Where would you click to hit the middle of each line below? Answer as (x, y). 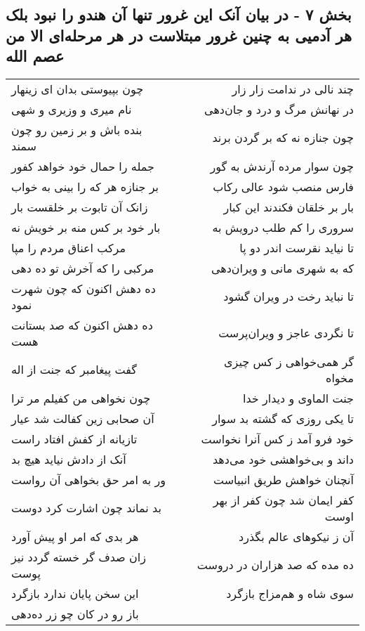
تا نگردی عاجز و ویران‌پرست (286, 333)
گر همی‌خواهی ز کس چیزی (289, 361)
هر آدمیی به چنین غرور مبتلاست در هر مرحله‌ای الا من (179, 35)
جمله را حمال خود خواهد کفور (83, 166)
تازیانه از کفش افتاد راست (74, 438)
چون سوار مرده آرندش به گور (282, 166)
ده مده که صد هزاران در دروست (275, 565)
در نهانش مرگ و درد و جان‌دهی (279, 109)
